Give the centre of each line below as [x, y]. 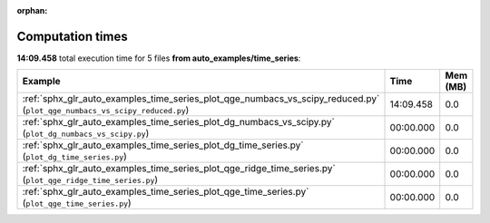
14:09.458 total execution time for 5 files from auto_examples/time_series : [159, 58]
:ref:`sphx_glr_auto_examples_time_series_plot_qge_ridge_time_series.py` [179, 169]
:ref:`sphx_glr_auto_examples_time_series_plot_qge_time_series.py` [166, 192]
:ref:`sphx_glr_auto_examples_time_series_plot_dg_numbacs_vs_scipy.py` [178, 122]
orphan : [32, 10]
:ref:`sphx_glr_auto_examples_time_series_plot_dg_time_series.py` [163, 145]
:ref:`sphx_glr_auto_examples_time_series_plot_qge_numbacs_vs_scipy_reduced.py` [201, 99]
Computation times [72, 36]
